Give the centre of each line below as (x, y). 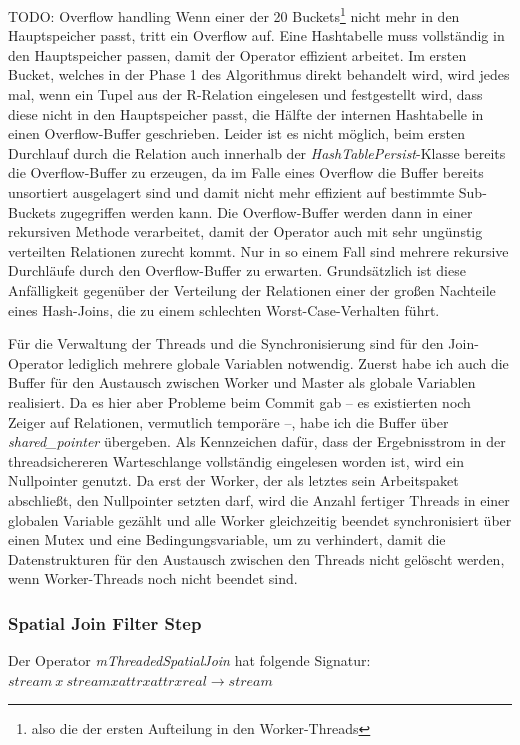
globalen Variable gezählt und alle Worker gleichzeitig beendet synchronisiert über (260, 519)
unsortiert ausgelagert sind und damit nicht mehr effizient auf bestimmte (231, 192)
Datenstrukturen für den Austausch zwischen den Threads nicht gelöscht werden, (256, 558)
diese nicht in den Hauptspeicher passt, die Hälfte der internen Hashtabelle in (246, 113)
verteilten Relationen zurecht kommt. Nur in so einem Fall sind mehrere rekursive (258, 250)
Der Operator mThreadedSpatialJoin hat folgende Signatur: (189, 660)
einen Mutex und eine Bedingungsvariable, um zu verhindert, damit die (227, 539)
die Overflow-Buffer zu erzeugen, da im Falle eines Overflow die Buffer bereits (246, 172)
